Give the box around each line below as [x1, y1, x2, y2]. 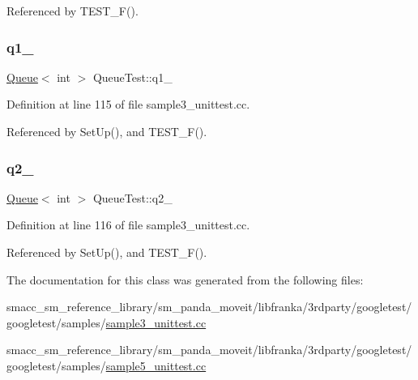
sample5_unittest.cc [105, 357, 207, 374]
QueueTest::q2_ [92, 189, 173, 206]
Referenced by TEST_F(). [6, 2, 139, 19]
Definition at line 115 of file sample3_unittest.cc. [6, 96, 250, 113]
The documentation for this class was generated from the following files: [6, 271, 364, 288]
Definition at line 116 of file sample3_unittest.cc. [6, 216, 250, 233]
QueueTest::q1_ [92, 68, 173, 85]
